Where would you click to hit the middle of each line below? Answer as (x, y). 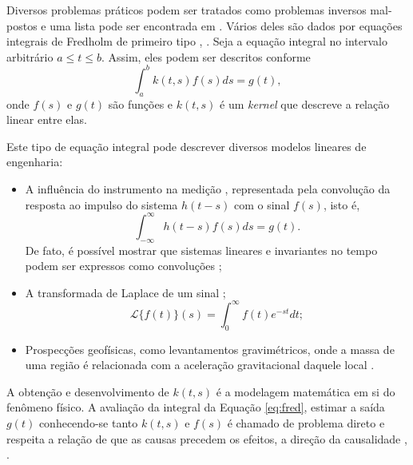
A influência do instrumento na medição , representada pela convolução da (208, 189)
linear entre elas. (47, 119)
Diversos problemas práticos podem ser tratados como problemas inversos (187, 10)
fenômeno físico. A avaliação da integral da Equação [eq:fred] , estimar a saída (196, 407)
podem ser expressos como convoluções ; (123, 266)
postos (22, 25)
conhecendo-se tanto (88, 422)
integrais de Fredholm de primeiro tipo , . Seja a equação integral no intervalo (197, 41)
